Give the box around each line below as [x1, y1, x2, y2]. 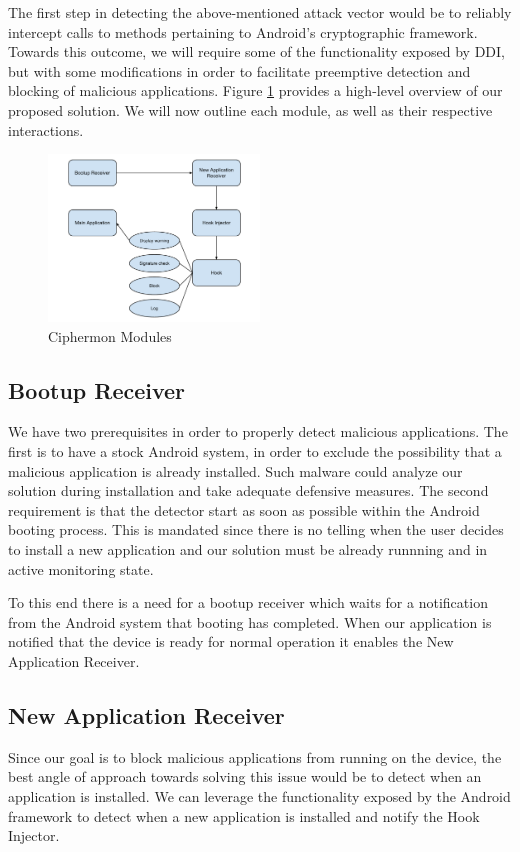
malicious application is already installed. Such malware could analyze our [8, 460, 463, 481]
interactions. [8, 119, 84, 140]
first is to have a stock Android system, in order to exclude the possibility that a [8, 441, 502, 462]
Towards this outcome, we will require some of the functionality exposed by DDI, [8, 41, 506, 62]
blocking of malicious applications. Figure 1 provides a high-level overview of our [8, 80, 503, 101]
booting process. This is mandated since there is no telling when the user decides [8, 519, 504, 540]
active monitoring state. [8, 558, 154, 579]
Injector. [8, 825, 60, 846]
